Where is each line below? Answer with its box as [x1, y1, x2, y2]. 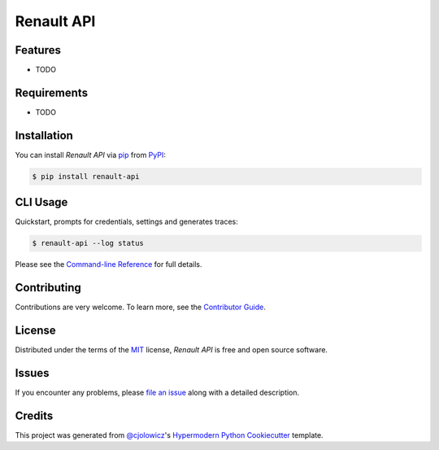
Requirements [15, 85, 89, 99]
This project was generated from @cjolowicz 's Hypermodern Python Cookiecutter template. [15, 430, 324, 439]
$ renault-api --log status [32, 238, 144, 248]
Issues [15, 366, 50, 380]
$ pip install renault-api [32, 172, 140, 181]
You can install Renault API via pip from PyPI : [15, 150, 166, 159]
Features [15, 43, 61, 57]
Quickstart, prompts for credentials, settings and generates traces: [15, 216, 239, 227]
